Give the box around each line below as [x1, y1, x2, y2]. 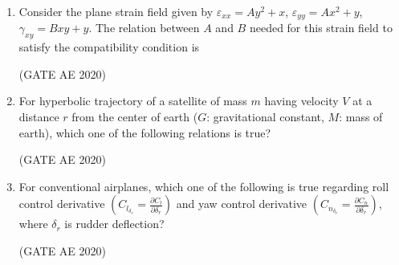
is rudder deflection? [64, 215, 165, 232]
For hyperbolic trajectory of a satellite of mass [18, 92, 247, 109]
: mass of [339, 108, 383, 125]
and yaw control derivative [176, 195, 307, 212]
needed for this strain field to [249, 19, 393, 36]
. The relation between [88, 19, 200, 36]
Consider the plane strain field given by [18, 3, 214, 19]
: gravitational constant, [206, 108, 324, 125]
